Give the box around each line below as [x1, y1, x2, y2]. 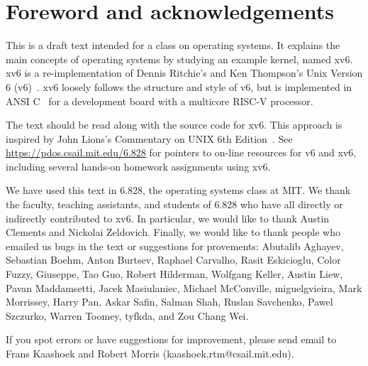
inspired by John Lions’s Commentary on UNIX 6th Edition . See [6, 131, 293, 146]
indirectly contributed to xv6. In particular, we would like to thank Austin [6, 210, 330, 225]
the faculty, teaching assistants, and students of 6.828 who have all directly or [6, 197, 343, 212]
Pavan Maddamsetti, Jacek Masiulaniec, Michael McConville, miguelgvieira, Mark [6, 280, 362, 295]
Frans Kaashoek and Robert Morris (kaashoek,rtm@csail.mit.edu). [6, 346, 294, 360]
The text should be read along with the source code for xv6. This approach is [6, 117, 342, 132]
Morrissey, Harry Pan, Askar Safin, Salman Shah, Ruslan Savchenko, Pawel [6, 294, 333, 309]
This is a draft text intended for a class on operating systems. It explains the [6, 38, 340, 53]
